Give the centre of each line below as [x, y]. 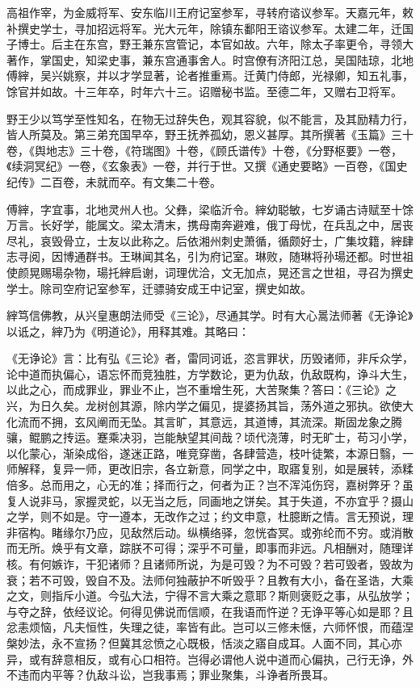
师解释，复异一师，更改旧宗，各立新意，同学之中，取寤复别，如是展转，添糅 [210, 469]
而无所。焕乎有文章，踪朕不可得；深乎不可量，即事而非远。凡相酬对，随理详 [210, 548]
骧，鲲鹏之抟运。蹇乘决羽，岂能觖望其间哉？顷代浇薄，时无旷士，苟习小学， [210, 437]
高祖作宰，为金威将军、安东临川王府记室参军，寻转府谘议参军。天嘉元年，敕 [210, 12]
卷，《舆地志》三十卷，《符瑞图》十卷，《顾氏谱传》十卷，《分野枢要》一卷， [204, 150]
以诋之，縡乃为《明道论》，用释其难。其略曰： [128, 331]
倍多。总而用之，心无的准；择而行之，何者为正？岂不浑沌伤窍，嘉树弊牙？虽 [210, 485]
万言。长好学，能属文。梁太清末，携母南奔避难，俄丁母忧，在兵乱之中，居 [204, 225]
